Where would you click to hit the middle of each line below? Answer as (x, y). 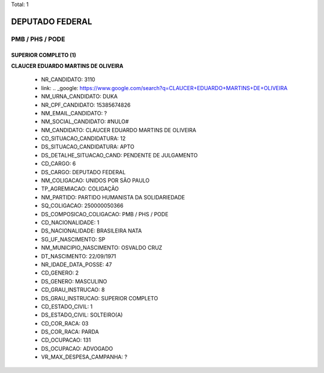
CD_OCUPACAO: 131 (66, 340)
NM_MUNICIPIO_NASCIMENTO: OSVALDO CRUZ (102, 248)
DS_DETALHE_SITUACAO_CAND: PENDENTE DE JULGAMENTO (119, 155)
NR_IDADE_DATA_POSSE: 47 (76, 264)
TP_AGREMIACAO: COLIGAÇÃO (80, 189)
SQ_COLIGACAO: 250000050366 (82, 206)
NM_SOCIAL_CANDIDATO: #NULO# (85, 122)
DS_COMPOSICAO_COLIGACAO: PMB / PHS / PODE (105, 214)
